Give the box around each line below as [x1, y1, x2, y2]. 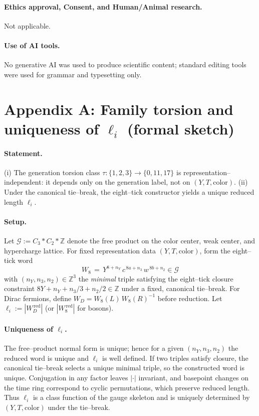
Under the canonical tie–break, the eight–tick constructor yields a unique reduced [4, 186, 254, 197]
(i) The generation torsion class [4, 167, 100, 177]
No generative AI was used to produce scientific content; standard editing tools [4, 59, 246, 70]
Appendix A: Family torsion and [4, 98, 233, 119]
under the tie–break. [48, 401, 110, 412]
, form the [199, 245, 230, 255]
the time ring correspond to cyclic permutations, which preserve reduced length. [4, 382, 250, 392]
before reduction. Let [157, 293, 222, 303]
